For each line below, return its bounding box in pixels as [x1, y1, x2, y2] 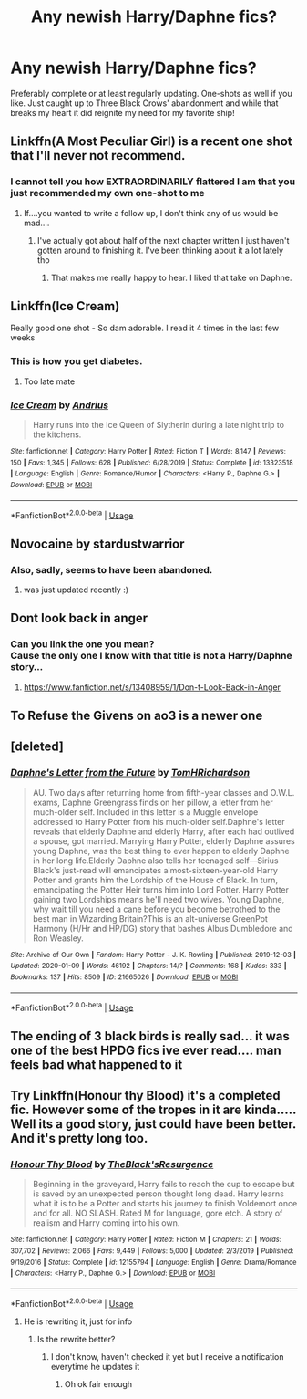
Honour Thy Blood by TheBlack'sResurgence [10, 1158, 214, 1171]
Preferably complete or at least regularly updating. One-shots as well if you [10, 88, 292, 99]
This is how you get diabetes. [10, 355, 143, 368]
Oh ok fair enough [64, 1378, 133, 1389]
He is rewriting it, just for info [23, 1316, 133, 1327]
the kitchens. [32, 429, 82, 440]
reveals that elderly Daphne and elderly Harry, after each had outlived [32, 826, 295, 837]
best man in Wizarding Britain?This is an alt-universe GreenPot [32, 913, 268, 924]
